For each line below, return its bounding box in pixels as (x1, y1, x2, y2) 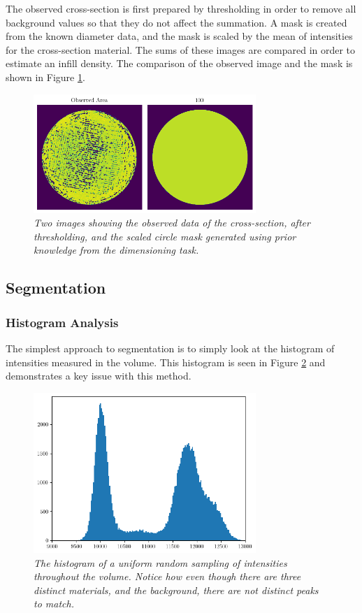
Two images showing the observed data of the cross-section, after (34, 215, 310, 230)
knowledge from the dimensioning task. (34, 243, 199, 257)
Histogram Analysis (6, 313, 119, 331)
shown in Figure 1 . (6, 69, 85, 84)
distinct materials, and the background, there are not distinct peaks (34, 582, 319, 597)
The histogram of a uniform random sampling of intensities (34, 555, 287, 570)
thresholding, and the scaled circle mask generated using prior (34, 229, 296, 243)
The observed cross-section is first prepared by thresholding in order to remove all (6, 1, 356, 15)
